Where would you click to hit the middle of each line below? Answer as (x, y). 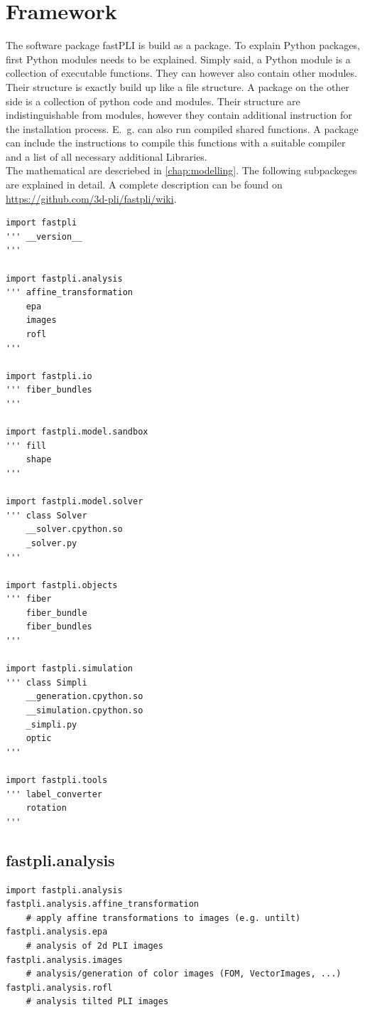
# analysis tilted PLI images (97, 1002)
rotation (46, 808)
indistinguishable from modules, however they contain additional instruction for (179, 115)
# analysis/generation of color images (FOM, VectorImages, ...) (184, 974)
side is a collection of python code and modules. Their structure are (153, 101)
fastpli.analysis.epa (57, 932)
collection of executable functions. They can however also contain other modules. (181, 73)
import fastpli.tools (57, 780)
